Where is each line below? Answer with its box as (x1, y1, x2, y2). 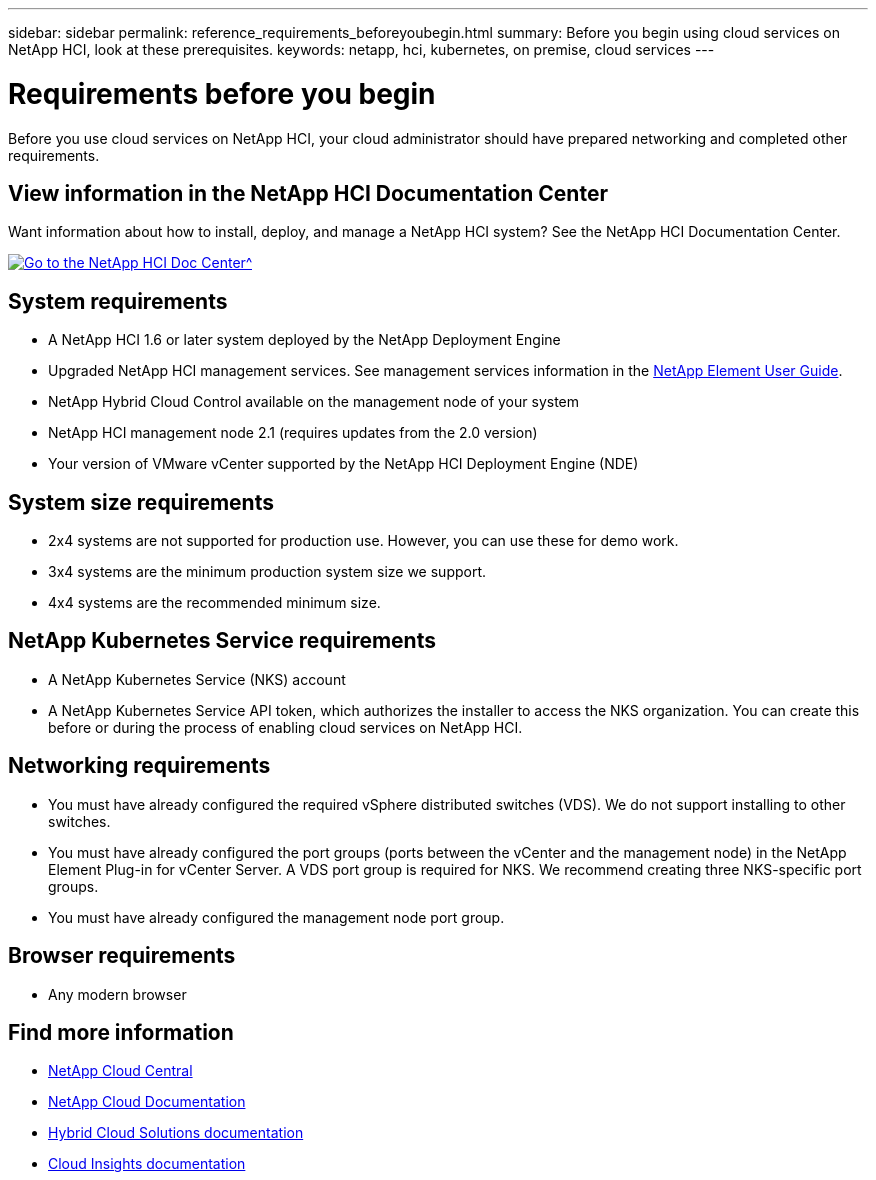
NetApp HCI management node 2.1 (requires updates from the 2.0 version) (48, 424, 538, 442)
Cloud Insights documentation (48, 1155, 246, 1173)
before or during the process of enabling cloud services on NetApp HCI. (48, 718, 523, 736)
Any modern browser (48, 985, 187, 1003)
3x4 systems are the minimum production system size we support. (48, 563, 487, 581)
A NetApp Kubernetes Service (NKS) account (48, 670, 346, 688)
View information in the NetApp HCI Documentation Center (8, 180, 608, 206)
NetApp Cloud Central (48, 1062, 193, 1080)
